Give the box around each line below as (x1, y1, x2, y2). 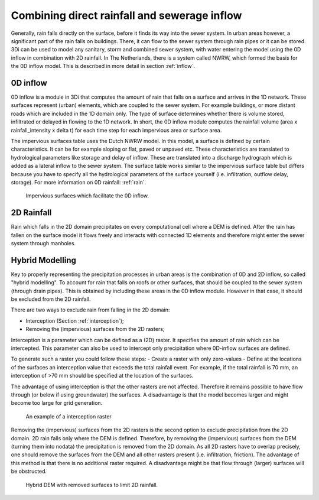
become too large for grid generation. (11, 400, 103, 407)
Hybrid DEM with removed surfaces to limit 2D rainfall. (25, 481, 158, 488)
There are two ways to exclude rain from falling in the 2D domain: (11, 306, 170, 313)
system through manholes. (11, 240, 76, 246)
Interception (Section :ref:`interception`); (25, 317, 124, 324)
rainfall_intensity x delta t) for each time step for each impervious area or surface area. (11, 126, 222, 134)
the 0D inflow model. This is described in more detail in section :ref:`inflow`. (11, 63, 195, 70)
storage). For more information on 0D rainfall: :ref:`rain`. (11, 178, 147, 186)
